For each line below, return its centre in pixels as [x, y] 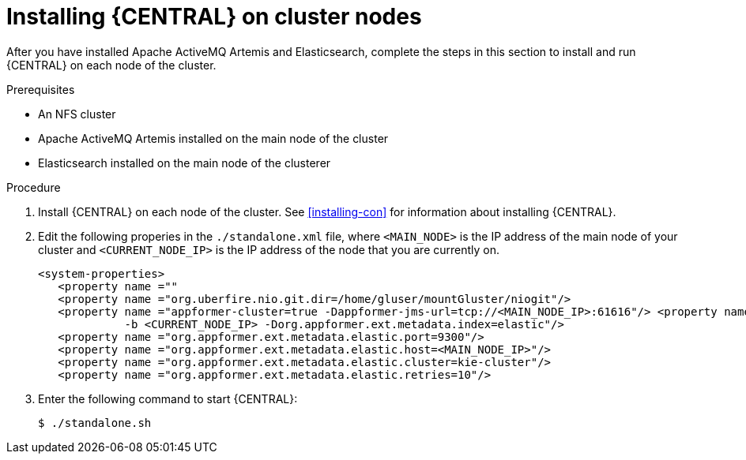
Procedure [34, 187]
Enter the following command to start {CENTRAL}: [168, 398]
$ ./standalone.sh [95, 423]
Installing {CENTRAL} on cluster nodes [214, 17]
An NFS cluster [77, 114]
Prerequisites [41, 89]
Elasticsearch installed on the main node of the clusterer [185, 163]
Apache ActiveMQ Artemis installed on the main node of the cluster [213, 138]
